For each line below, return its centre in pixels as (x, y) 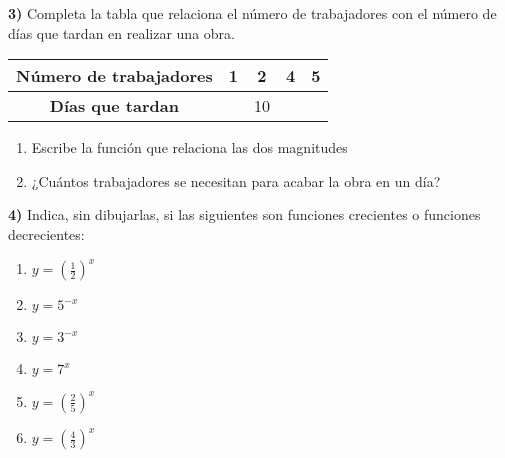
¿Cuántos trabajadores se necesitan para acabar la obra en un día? (236, 180)
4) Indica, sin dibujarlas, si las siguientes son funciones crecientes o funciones (244, 214)
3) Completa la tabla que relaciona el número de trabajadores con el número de (252, 13)
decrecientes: (46, 233)
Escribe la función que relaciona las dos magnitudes (189, 147)
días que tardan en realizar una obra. (121, 32)
